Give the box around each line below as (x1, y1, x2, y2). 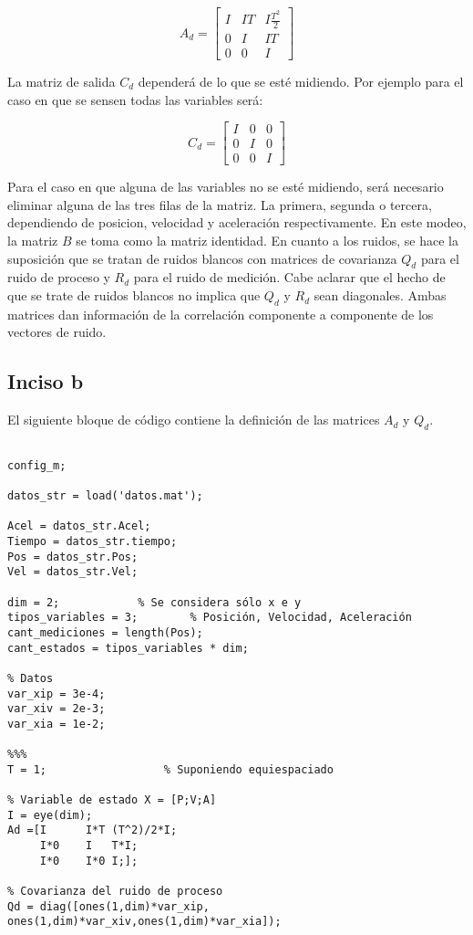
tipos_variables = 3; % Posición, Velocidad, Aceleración (7, 611, 412, 625)
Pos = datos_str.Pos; (7, 550, 139, 563)
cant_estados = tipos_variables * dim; (7, 641, 249, 655)
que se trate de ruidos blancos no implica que (7, 286, 261, 305)
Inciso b (7, 367, 84, 395)
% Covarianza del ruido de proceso (7, 885, 223, 898)
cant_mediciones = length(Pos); (7, 625, 203, 639)
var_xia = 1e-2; (7, 717, 106, 730)
